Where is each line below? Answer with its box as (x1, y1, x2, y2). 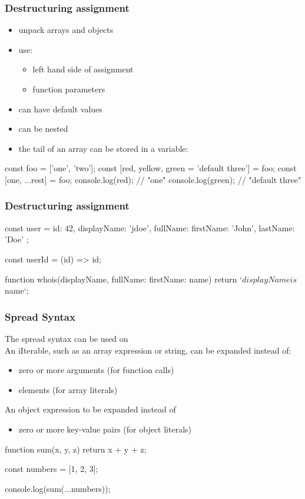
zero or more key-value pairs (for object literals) (18, 423, 191, 435)
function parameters (32, 83, 105, 95)
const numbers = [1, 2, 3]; (5, 463, 98, 475)
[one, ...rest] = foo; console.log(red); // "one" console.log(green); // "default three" (5, 173, 301, 185)
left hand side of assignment (32, 63, 134, 75)
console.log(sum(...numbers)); (5, 482, 111, 494)
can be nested (18, 122, 68, 135)
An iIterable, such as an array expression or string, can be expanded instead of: (5, 344, 291, 356)
